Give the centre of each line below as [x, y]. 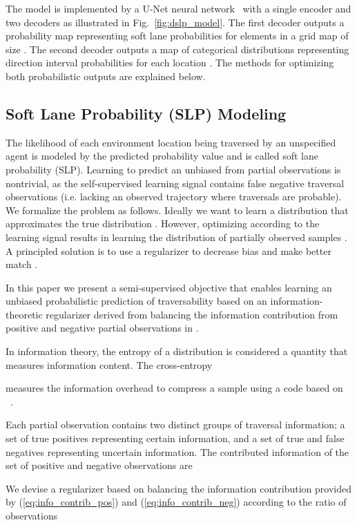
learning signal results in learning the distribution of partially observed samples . [176, 237]
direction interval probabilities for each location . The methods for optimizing [170, 63]
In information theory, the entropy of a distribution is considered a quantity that [177, 351]
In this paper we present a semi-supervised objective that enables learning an [169, 287]
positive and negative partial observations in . [102, 328]
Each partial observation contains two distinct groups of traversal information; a [175, 424]
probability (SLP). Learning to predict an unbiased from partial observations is [173, 169]
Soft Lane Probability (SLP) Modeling [146, 113]
